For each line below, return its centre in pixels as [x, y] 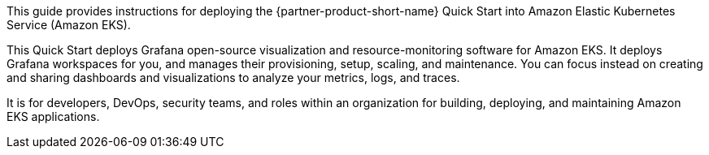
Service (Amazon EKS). [69, 25]
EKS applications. [53, 116]
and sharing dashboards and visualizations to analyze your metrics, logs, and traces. [233, 77]
